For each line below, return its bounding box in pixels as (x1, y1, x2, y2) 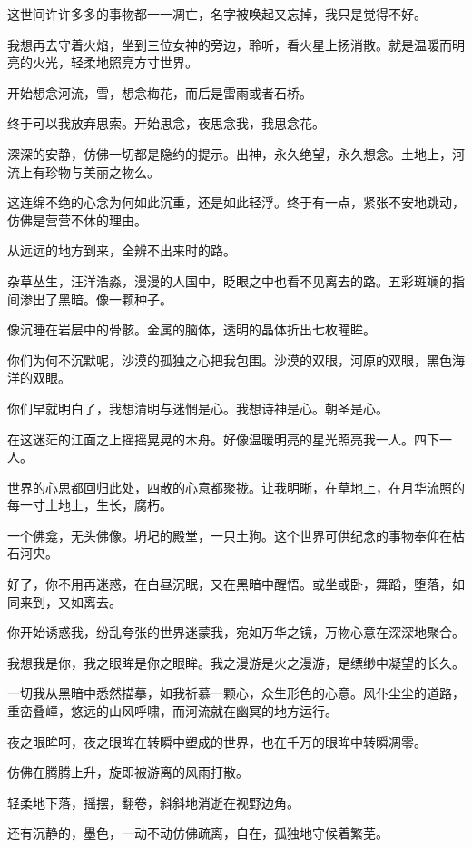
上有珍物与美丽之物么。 (19, 162, 160, 181)
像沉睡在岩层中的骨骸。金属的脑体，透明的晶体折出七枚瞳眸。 (7, 320, 376, 339)
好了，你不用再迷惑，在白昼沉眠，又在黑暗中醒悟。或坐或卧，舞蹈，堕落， (7, 574, 452, 594)
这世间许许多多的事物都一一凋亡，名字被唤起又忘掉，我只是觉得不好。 (7, 5, 427, 23)
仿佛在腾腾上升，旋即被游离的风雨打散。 (7, 763, 249, 782)
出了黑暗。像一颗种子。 (32, 289, 172, 308)
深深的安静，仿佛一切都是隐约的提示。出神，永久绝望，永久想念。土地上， (7, 144, 452, 163)
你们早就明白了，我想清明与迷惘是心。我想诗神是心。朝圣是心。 (7, 398, 388, 417)
